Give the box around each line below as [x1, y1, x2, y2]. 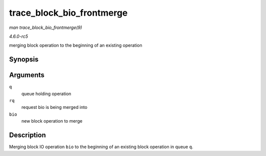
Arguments [9, 71, 45, 79]
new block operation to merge [21, 118, 83, 124]
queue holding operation [21, 91, 71, 97]
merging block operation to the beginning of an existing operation [9, 42, 142, 49]
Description [9, 131, 46, 139]
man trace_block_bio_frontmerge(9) [9, 25, 82, 30]
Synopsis [9, 55, 39, 64]
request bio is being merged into [21, 104, 88, 110]
